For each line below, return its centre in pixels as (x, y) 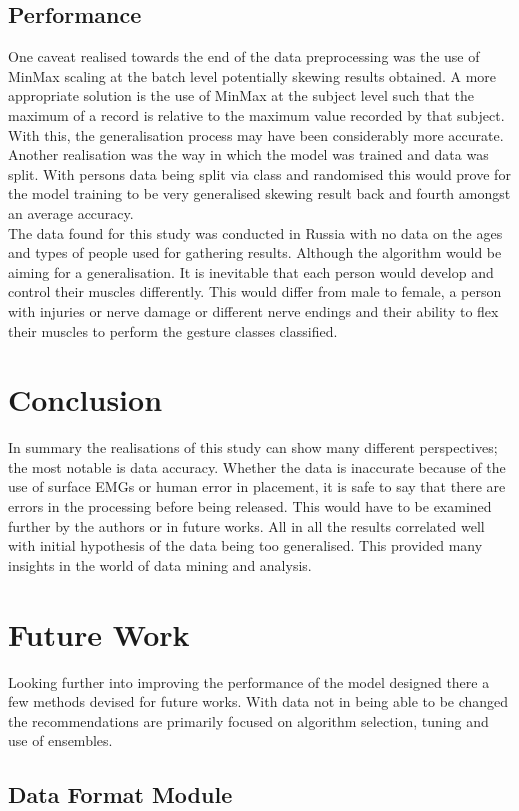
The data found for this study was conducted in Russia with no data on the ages (255, 232)
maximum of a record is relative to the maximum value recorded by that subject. (256, 114)
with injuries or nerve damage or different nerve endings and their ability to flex (253, 310)
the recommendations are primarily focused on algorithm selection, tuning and (248, 720)
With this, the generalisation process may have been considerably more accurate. (256, 134)
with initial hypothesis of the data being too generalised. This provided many (245, 545)
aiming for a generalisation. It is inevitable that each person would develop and (251, 271)
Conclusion (85, 399)
